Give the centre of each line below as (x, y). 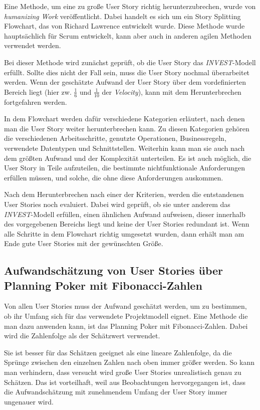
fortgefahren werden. (36, 101)
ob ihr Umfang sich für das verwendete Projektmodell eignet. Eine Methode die (126, 316)
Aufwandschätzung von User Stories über (114, 270)
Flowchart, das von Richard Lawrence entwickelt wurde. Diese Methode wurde (124, 26)
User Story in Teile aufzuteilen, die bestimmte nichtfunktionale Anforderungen (125, 168)
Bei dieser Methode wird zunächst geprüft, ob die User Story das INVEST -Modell (130, 62)
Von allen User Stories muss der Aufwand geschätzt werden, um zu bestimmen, (125, 306)
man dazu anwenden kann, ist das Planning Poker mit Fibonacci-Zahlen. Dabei (126, 326)
